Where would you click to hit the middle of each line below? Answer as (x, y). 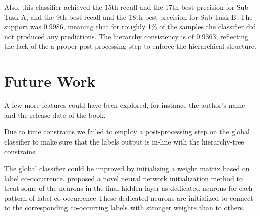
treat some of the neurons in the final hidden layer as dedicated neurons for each (128, 188)
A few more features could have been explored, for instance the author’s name (125, 105)
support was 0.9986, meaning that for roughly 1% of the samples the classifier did (130, 26)
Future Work (50, 81)
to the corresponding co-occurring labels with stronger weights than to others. (124, 208)
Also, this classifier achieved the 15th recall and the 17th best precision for (119, 7)
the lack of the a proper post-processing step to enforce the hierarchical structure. (130, 46)
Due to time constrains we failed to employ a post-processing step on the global (127, 132)
